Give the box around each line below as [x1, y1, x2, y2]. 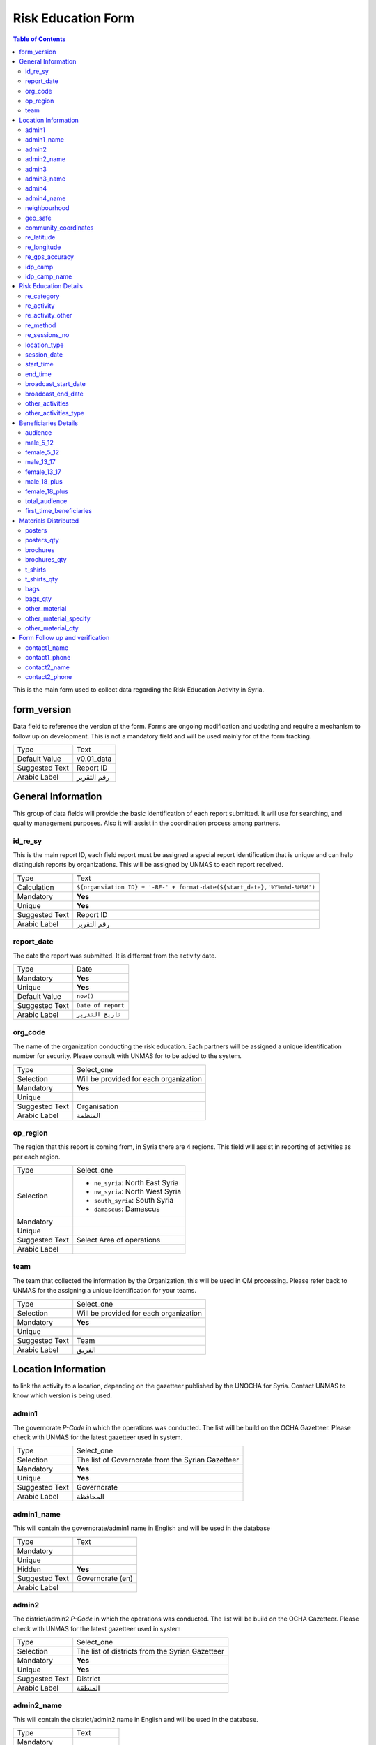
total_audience [25, 496, 68, 505]
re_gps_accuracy [25, 253, 75, 261]
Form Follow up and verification [19, 634, 110, 642]
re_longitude [25, 243, 61, 251]
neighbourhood [25, 204, 70, 212]
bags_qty [25, 594, 52, 603]
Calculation [17, 882, 54, 892]
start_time [25, 360, 54, 369]
